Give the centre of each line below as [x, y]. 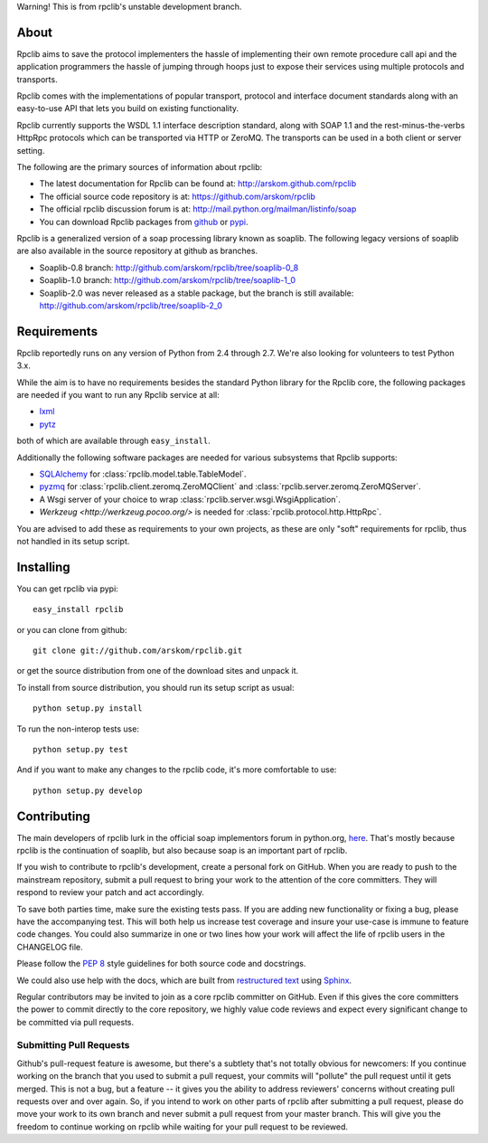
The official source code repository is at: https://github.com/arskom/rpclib [178, 196]
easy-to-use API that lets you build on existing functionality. [128, 109]
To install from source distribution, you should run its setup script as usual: [155, 687]
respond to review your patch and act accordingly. [111, 893]
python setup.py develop [88, 790]
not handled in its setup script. [73, 541]
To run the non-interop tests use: [78, 729]
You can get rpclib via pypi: [68, 589]
